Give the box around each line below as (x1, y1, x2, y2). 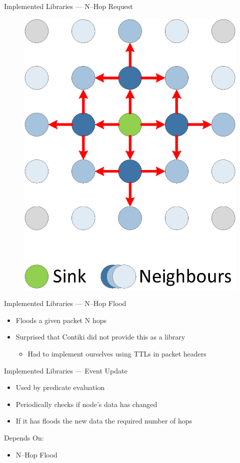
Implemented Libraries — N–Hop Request (4, 1, 133, 11)
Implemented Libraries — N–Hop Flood (4, 298, 126, 308)
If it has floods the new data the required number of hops (15, 415, 192, 426)
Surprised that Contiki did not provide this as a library (15, 331, 185, 342)
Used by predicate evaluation (15, 382, 105, 392)
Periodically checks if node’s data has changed (15, 398, 157, 409)
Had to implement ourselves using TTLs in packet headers (27, 348, 206, 358)
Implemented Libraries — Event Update (4, 365, 127, 375)
